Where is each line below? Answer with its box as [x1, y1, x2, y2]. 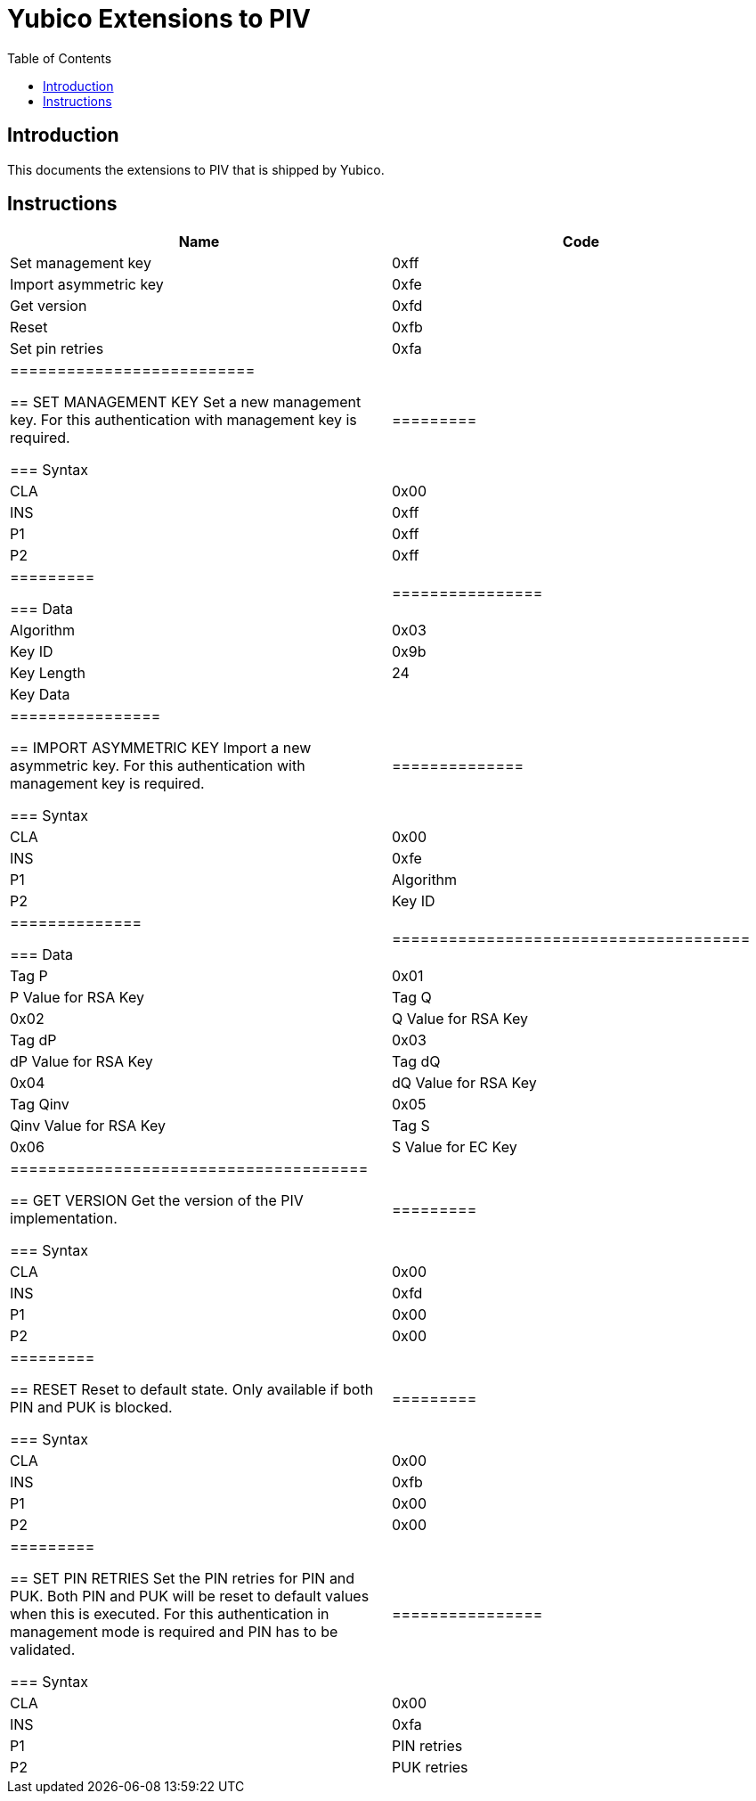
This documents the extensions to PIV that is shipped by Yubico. [7, 161, 385, 177]
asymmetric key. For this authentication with [10, 757, 305, 775]
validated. [10, 1641, 76, 1659]
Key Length [10, 664, 85, 683]
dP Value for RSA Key [10, 1052, 153, 1071]
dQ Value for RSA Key [392, 1074, 537, 1093]
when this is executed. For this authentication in [10, 1605, 329, 1624]
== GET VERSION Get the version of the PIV [10, 1191, 304, 1210]
